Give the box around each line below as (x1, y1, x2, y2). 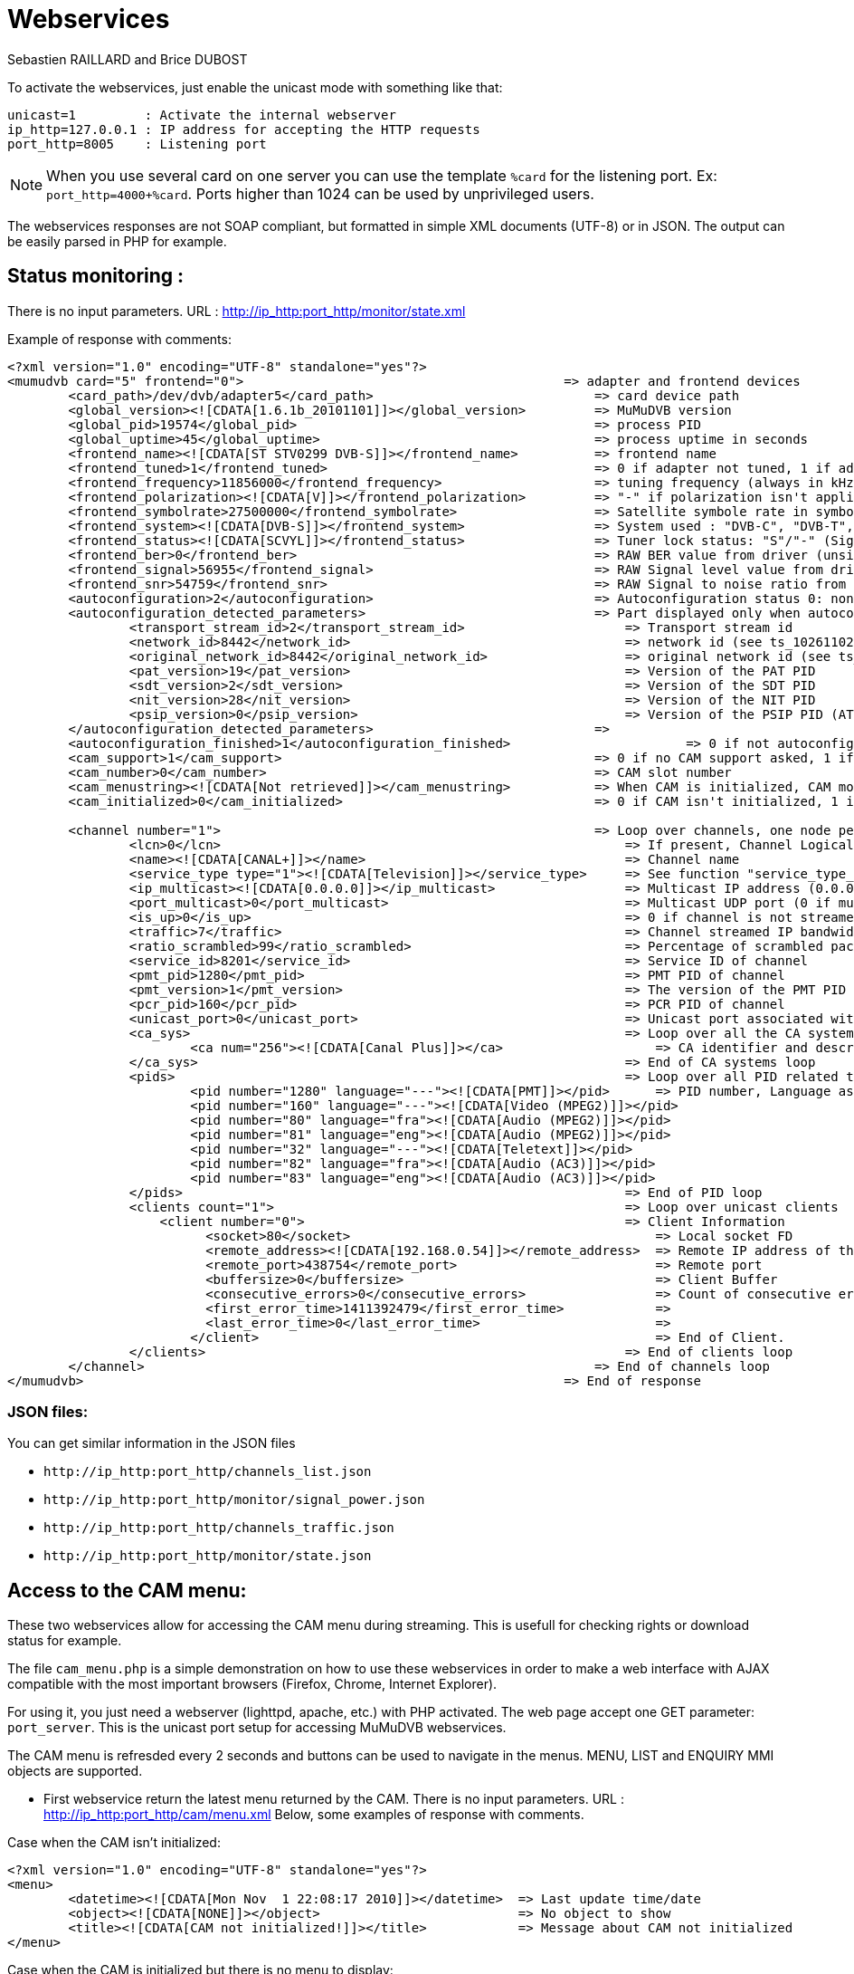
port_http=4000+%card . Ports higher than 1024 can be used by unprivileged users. (46, 184, 594, 203)
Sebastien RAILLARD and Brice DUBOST (7, 51, 248, 67)
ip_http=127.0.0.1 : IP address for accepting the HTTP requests (7, 121, 480, 137)
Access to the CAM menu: (7, 1578, 247, 1602)
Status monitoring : (7, 264, 185, 288)
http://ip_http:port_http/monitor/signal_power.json (43, 1492, 425, 1508)
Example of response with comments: (7, 331, 232, 347)
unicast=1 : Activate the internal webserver (7, 107, 396, 122)
